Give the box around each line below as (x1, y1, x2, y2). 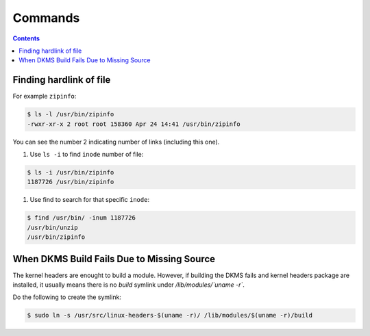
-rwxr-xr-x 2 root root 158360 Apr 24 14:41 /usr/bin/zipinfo (27, 120, 241, 128)
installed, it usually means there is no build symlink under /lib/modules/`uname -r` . (12, 281, 245, 289)
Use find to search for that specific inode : (29, 196, 150, 204)
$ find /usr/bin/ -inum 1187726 (27, 214, 136, 222)
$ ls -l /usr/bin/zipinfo (27, 110, 114, 118)
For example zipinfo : (12, 92, 77, 101)
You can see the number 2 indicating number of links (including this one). (12, 138, 220, 146)
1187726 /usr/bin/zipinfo (27, 178, 114, 186)
